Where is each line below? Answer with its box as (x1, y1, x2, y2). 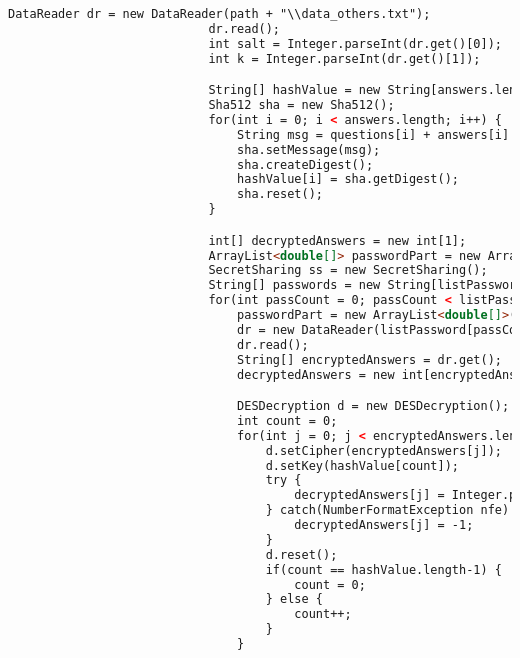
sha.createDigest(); (237, 157, 374, 172)
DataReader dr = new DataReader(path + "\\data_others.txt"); (8, 7, 431, 21)
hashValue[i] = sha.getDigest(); (237, 172, 460, 187)
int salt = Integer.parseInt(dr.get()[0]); (208, 36, 502, 51)
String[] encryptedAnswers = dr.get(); (237, 352, 502, 367)
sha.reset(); (237, 187, 323, 202)
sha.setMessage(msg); (237, 142, 381, 157)
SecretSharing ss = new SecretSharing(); (208, 263, 488, 278)
